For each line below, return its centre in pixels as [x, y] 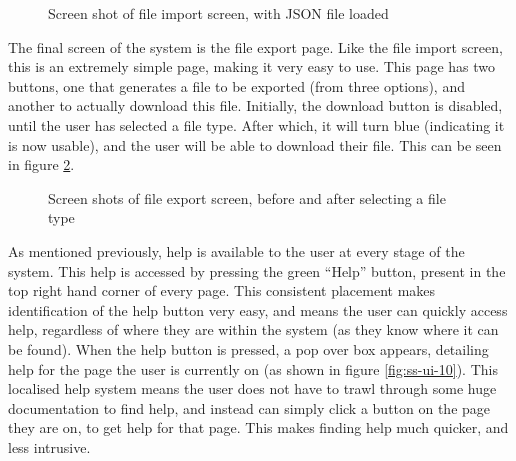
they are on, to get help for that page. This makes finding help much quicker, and [258, 427]
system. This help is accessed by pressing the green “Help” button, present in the [257, 270]
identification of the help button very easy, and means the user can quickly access [258, 309]
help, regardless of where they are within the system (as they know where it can [253, 329]
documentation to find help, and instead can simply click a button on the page [249, 407]
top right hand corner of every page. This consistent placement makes [222, 290]
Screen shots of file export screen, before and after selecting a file [247, 197]
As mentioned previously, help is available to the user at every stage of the [236, 250]
